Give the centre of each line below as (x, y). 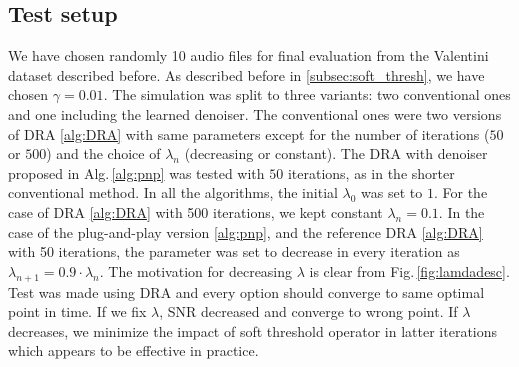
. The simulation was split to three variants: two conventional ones (307, 94)
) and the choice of (103, 153)
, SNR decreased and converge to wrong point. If (308, 311)
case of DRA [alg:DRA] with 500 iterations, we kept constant (195, 211)
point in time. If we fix (77, 311)
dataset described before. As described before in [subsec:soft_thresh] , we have (246, 74)
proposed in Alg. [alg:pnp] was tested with (136, 172)
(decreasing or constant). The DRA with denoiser (336, 153)
